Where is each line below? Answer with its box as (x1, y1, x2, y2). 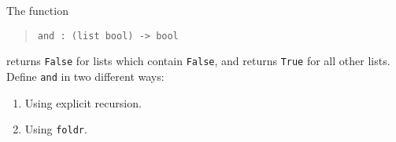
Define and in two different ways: (6, 67, 165, 84)
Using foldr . (24, 121, 87, 137)
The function (6, 2, 68, 18)
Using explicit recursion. (24, 94, 142, 111)
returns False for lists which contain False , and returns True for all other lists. (6, 53, 390, 69)
